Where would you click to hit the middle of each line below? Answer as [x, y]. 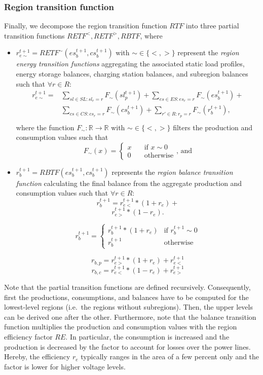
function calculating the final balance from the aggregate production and [129, 183]
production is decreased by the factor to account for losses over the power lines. [127, 346]
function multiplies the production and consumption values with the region [121, 327]
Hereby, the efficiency [37, 357]
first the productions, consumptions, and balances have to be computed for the [126, 297]
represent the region [208, 52]
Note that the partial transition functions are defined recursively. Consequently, [127, 287]
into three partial [212, 26]
